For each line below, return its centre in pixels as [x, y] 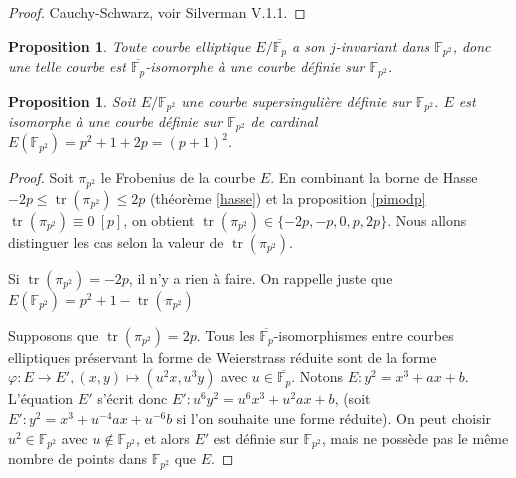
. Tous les [225, 334]
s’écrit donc [132, 398]
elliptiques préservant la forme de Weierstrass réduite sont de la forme [222, 356]
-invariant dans [382, 45]
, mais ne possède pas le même [415, 437]
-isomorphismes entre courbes [363, 334]
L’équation [41, 398]
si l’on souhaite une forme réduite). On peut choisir [334, 418]
